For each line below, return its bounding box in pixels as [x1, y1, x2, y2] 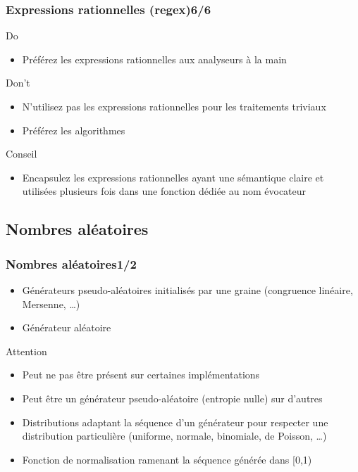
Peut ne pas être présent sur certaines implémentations [22, 367, 260, 382]
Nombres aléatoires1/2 [6, 255, 137, 272]
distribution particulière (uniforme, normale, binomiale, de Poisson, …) [22, 428, 327, 443]
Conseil [6, 146, 37, 161]
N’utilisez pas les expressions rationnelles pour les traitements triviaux [22, 99, 326, 113]
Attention [6, 343, 47, 358]
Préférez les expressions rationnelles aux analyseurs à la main [22, 51, 287, 66]
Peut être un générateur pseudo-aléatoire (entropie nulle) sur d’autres [22, 390, 323, 405]
